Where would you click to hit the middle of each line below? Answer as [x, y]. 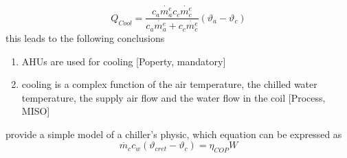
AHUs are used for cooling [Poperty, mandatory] [124, 61]
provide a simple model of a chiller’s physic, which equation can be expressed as [174, 134]
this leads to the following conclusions [85, 37]
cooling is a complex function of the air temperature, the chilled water [169, 84]
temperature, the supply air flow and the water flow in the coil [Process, [173, 97]
